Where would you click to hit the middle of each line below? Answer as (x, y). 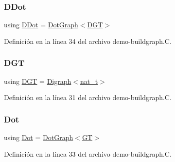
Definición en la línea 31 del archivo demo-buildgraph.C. (88, 97)
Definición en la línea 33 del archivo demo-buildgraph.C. (88, 153)
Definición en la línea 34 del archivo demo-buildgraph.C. (88, 41)
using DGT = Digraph (38, 81)
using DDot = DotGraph (41, 25)
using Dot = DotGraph (39, 137)
